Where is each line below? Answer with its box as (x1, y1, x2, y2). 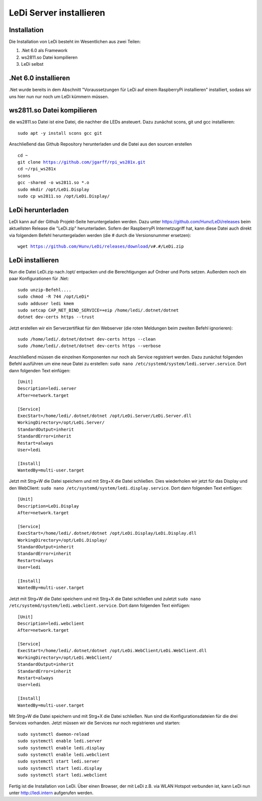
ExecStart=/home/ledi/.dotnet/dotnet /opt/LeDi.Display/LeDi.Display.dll (17, 530, 197, 536)
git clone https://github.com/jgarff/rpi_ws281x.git (17, 160, 146, 165)
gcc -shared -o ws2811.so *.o (17, 180, 90, 185)
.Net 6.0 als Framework (21, 48, 68, 54)
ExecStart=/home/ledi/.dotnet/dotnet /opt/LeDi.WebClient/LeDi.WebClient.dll (17, 648, 207, 654)
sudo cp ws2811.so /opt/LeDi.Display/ (17, 193, 110, 199)
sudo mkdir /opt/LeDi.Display (17, 186, 90, 192)
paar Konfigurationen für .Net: (9, 275, 69, 282)
